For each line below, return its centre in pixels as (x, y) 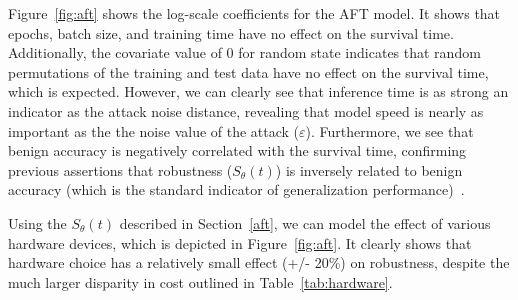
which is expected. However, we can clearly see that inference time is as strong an (258, 91)
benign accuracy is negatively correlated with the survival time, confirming (237, 150)
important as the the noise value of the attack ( (154, 130)
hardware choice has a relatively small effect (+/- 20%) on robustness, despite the (259, 262)
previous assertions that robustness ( (120, 169)
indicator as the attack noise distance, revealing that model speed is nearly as (246, 110)
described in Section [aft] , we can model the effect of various (305, 222)
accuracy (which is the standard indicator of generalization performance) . (236, 189)
